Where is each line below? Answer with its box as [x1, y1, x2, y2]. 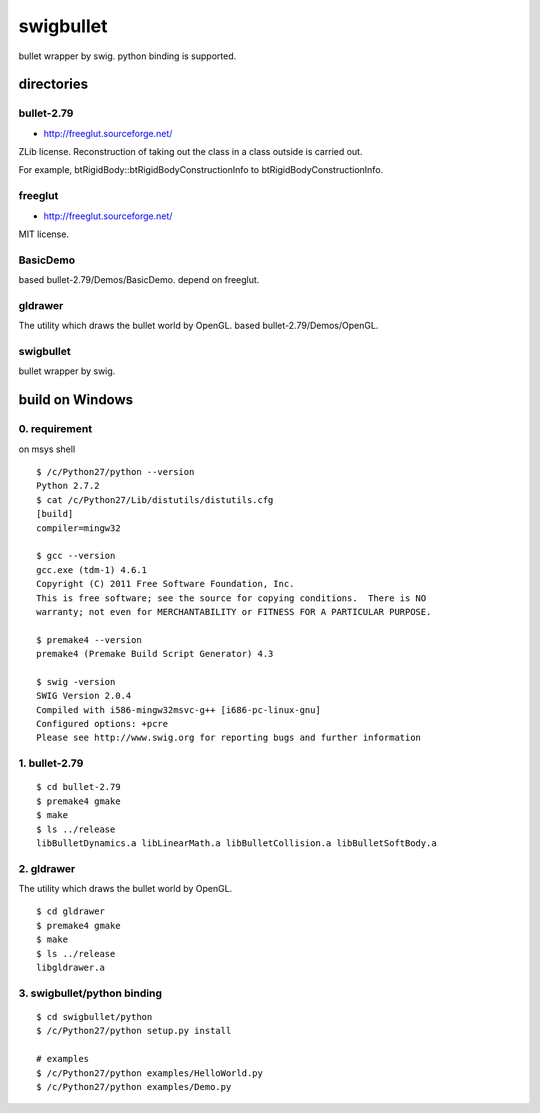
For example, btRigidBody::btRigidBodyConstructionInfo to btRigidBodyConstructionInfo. [18, 164, 384, 176]
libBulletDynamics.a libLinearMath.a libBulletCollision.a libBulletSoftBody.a [36, 837, 437, 849]
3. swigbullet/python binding [18, 986, 162, 1000]
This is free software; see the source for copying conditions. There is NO [36, 592, 427, 604]
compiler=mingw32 [36, 522, 121, 534]
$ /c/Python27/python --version [36, 466, 195, 477]
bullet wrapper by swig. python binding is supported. [18, 50, 237, 62]
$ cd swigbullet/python [36, 1011, 153, 1022]
